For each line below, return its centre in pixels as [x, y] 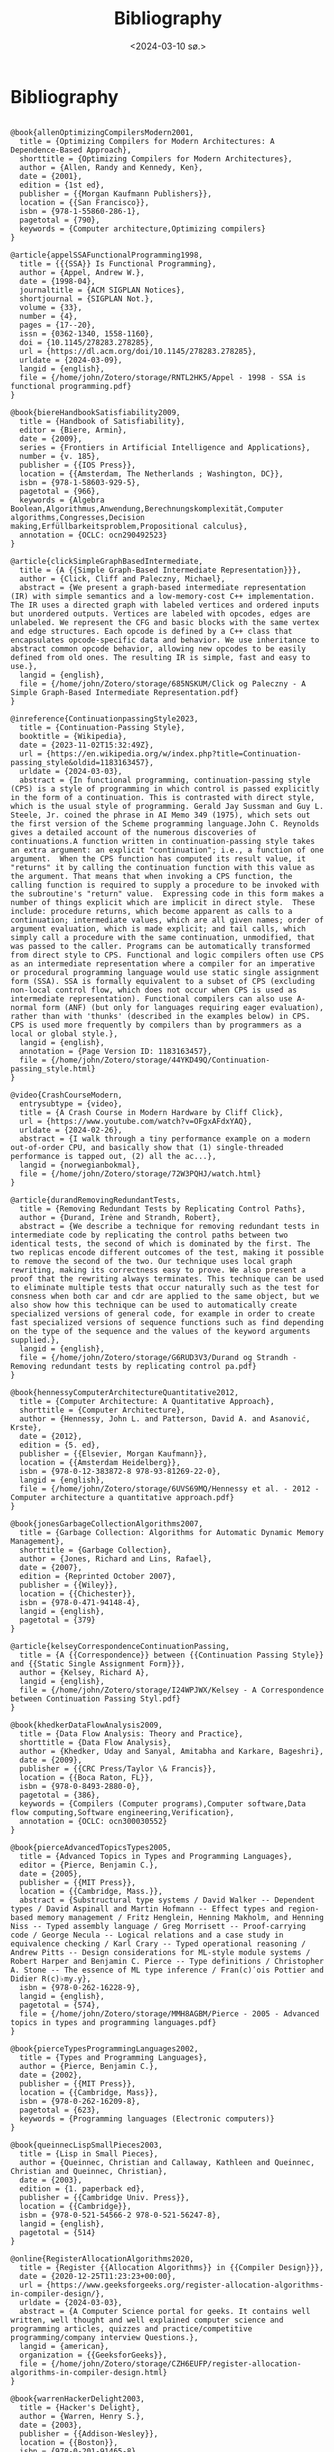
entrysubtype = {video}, [71, 1103]
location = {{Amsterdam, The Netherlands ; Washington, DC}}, [151, 473]
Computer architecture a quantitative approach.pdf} [122, 1497]
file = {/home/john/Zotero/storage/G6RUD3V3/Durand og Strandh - [158, 1357]
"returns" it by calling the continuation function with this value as [162, 867]
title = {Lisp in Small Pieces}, [89, 2153]
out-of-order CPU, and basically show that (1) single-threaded [147, 1147]
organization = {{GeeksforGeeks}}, [93, 2355]
